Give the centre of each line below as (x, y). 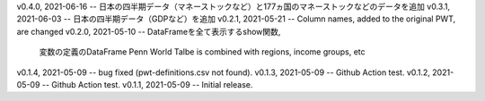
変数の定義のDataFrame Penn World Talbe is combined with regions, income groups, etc (202, 52)
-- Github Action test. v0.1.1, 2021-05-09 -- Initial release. (147, 84)
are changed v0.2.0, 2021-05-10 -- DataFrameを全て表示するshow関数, (149, 31)
